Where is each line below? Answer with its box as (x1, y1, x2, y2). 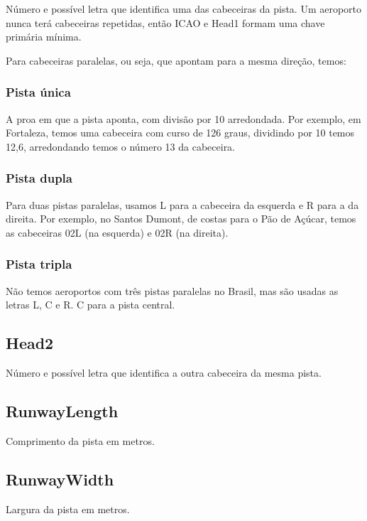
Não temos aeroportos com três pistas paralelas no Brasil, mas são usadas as (6, 283, 339, 298)
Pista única (6, 83, 71, 101)
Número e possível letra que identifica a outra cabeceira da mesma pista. (6, 365, 322, 380)
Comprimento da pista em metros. (6, 433, 155, 448)
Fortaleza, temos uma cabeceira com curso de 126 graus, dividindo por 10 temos (6, 125, 355, 140)
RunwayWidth (6, 468, 114, 490)
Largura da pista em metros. (6, 501, 130, 516)
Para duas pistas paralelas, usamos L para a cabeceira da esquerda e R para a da (6, 197, 359, 212)
